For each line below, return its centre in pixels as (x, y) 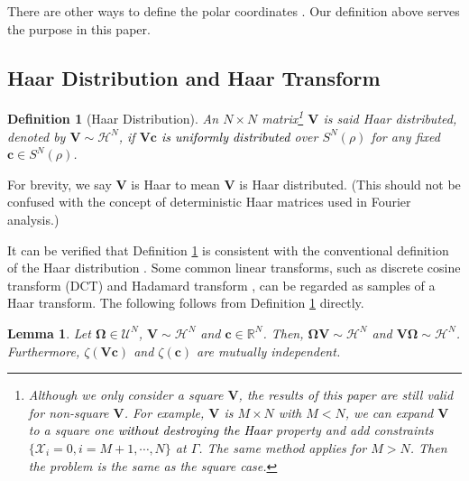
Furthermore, (44, 351)
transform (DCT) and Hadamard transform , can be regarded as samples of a (221, 285)
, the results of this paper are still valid (346, 395)
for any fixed (405, 136)
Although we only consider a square (126, 395)
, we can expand (389, 412)
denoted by (37, 136)
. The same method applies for (283, 447)
